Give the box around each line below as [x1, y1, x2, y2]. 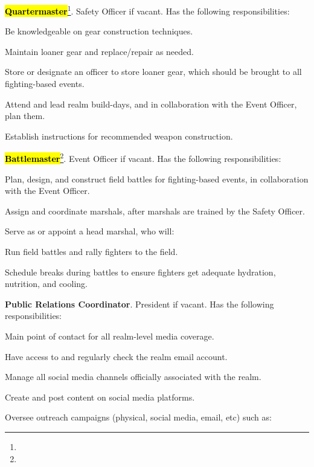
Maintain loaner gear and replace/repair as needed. [5, 45, 194, 57]
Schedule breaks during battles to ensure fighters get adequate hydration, [5, 265, 276, 278]
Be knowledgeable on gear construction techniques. [5, 25, 193, 37]
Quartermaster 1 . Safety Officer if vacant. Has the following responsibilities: [5, 3, 290, 17]
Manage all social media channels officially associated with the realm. [5, 370, 261, 383]
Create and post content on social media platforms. [5, 390, 195, 403]
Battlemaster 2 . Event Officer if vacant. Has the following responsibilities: [5, 150, 281, 165]
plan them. [5, 109, 45, 122]
